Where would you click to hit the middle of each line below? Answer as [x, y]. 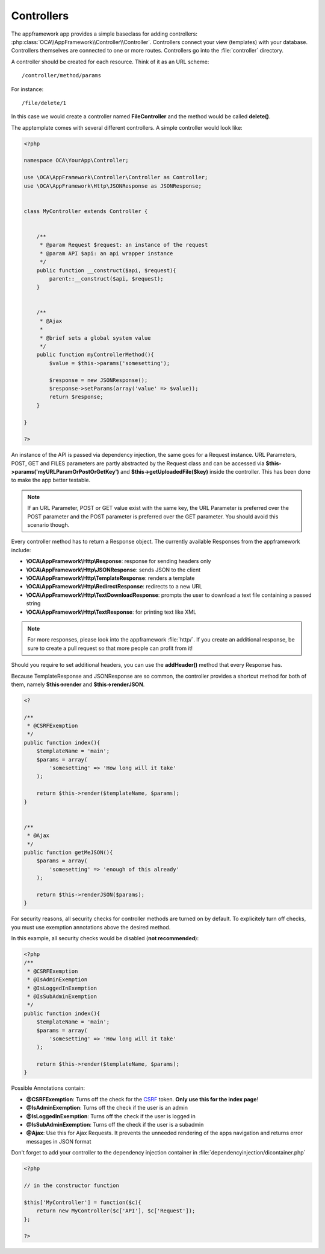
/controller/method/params [62, 76]
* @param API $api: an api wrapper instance [106, 253]
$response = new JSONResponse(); [98, 380]
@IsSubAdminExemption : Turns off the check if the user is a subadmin [115, 1125]
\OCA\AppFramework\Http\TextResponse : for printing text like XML [111, 612]
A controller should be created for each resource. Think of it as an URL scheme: [110, 62]
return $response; [76, 397]
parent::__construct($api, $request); [106, 278]
